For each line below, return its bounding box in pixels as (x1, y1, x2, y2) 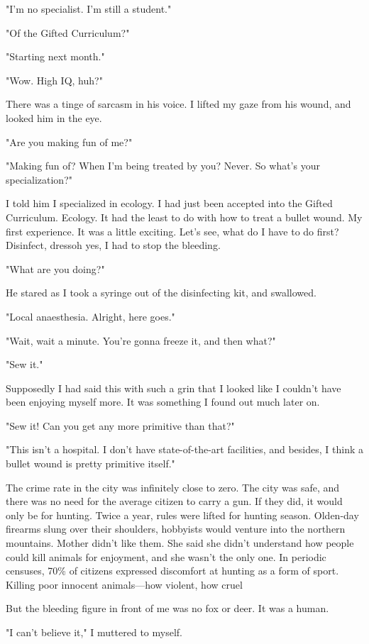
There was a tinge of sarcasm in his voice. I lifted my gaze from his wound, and (6, 96, 351, 111)
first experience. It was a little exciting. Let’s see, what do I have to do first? (6, 223, 339, 238)
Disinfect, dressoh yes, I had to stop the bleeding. (6, 238, 221, 252)
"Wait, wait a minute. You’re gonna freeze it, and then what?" (6, 333, 276, 348)
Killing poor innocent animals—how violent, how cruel (6, 577, 243, 592)
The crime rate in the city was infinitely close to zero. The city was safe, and (6, 479, 340, 494)
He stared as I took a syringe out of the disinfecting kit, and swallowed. (6, 285, 316, 300)
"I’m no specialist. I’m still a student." (6, 1, 172, 16)
